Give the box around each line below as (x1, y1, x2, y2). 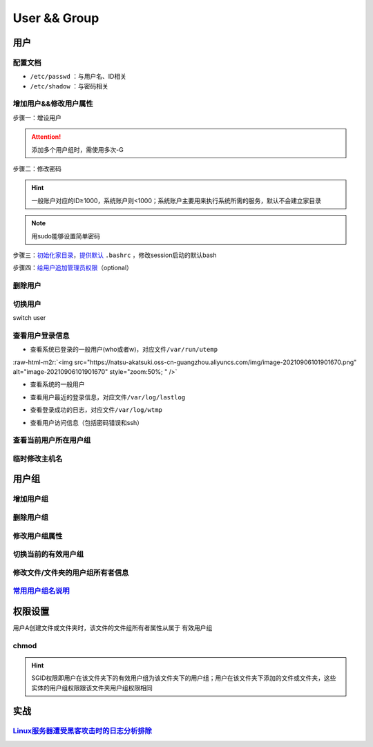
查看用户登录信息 (12, 330, 70, 340)
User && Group (12, 10, 99, 26)
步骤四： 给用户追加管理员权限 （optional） (12, 263, 133, 272)
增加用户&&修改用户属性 (12, 99, 93, 108)
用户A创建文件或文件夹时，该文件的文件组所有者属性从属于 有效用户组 (12, 623, 213, 632)
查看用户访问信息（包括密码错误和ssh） (30, 418, 144, 426)
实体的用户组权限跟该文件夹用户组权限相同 (31, 683, 153, 692)
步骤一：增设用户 (12, 113, 61, 122)
